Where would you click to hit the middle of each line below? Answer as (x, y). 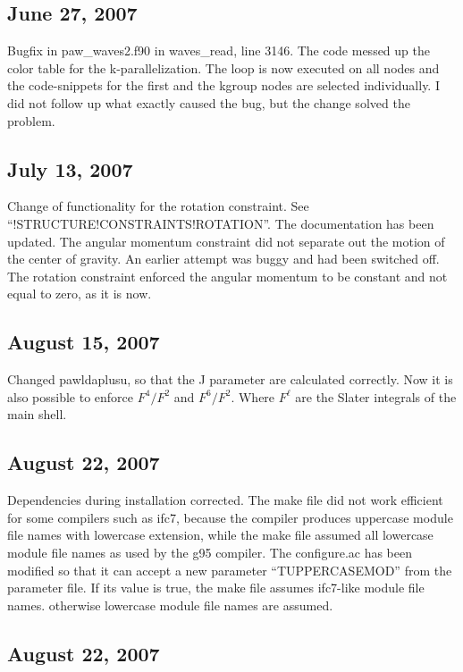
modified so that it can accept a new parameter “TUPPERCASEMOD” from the (230, 570)
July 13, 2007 (70, 168)
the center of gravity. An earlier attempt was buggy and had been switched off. (223, 259)
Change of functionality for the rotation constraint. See (158, 206)
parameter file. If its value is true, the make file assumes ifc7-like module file (216, 588)
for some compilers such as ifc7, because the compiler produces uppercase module (230, 517)
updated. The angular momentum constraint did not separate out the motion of (226, 241)
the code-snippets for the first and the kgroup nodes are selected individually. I (223, 85)
